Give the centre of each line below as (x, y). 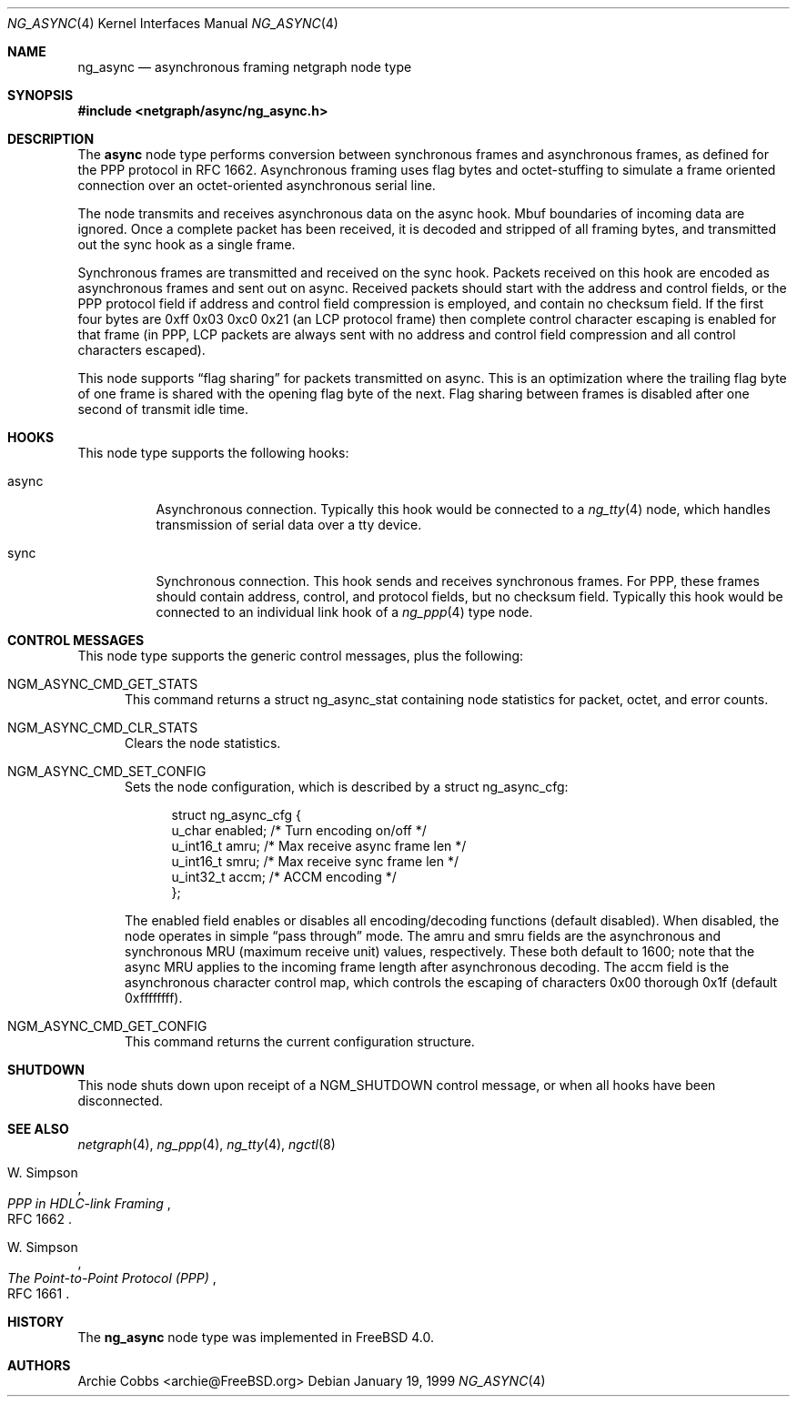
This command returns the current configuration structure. (300, 1041)
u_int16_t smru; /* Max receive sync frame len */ (315, 861)
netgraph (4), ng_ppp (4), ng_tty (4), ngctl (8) (207, 1144)
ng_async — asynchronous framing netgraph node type (245, 67)
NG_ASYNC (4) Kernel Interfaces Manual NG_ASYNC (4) (173, 23)
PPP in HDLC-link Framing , (89, 1203)
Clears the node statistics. (203, 743)
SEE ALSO (38, 1129)
